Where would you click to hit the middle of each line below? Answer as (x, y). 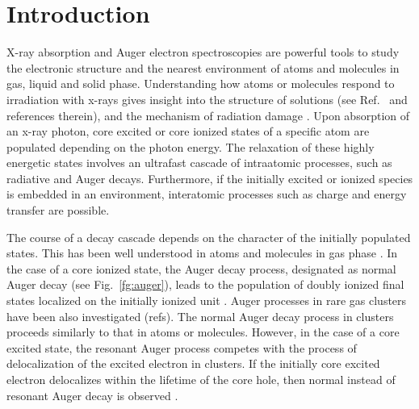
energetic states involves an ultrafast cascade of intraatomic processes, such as (199, 163)
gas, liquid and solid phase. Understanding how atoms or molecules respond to (201, 83)
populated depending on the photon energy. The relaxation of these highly (191, 146)
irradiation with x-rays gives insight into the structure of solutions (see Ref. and (207, 99)
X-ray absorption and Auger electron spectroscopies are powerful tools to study (203, 52)
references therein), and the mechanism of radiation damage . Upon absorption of (208, 115)
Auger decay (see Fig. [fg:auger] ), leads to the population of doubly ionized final (205, 284)
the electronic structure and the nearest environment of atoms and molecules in (203, 67)
